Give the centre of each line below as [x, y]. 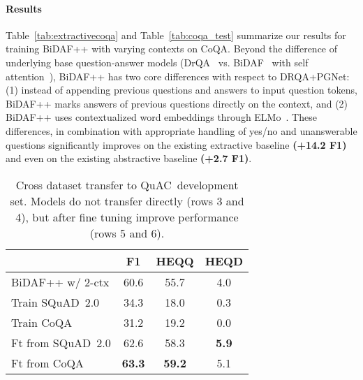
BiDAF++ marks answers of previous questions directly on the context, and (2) [177, 103]
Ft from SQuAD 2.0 [61, 342]
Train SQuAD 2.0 [55, 302]
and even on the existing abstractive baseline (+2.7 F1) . [129, 158]
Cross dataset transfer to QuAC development [127, 184]
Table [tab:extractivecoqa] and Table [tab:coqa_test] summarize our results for [176, 35]
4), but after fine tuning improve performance [127, 217]
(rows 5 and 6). [127, 233]
